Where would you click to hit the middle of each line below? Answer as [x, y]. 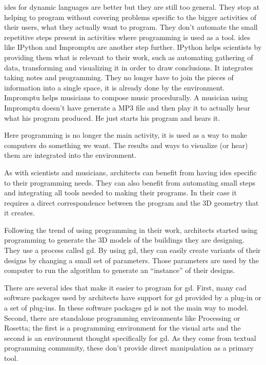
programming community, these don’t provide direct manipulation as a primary [129, 348]
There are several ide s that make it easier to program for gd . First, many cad [125, 287]
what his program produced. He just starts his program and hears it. [112, 117]
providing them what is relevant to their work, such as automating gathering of [129, 57]
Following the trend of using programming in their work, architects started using [131, 230]
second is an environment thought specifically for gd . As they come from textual [130, 337]
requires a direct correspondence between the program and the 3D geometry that [131, 202]
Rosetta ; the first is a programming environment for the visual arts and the [122, 328]
